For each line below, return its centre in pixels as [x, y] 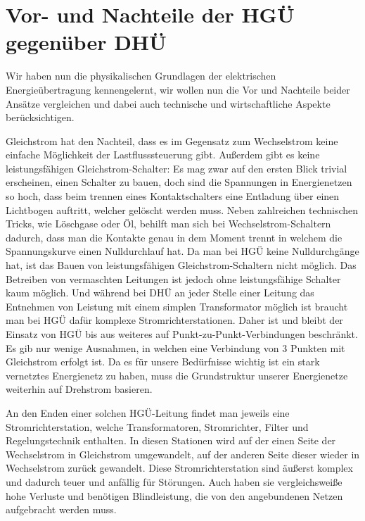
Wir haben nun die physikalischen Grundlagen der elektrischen [141, 76]
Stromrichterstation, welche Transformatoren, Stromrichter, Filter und [157, 426]
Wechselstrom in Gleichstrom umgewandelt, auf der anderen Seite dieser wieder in [183, 454]
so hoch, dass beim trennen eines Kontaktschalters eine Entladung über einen [173, 196]
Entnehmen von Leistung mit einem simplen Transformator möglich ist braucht [177, 306]
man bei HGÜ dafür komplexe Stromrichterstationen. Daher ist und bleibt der [174, 320]
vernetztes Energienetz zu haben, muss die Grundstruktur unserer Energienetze [177, 375]
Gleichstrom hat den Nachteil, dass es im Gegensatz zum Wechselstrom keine [172, 140]
